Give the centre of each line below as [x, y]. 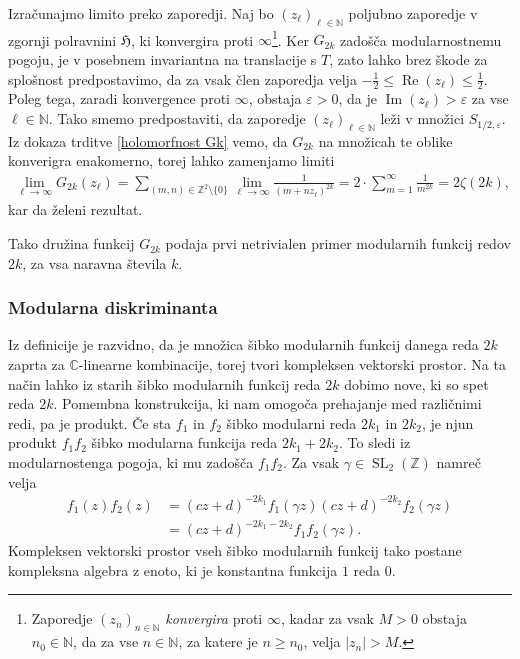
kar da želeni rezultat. [75, 209]
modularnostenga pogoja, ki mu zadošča [131, 462]
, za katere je [218, 641]
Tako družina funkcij [71, 243]
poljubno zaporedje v [413, 13]
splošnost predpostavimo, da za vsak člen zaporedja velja [182, 78]
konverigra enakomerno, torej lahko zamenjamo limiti [171, 160]
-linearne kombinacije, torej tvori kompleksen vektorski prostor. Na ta [292, 364]
